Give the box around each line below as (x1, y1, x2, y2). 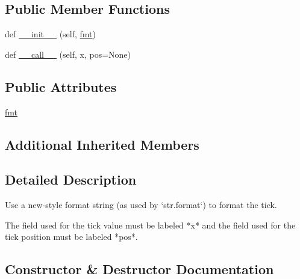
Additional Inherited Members (5, 135, 199, 153)
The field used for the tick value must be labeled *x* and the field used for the (5, 218, 296, 231)
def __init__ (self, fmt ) (5, 28, 96, 40)
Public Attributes (5, 77, 117, 96)
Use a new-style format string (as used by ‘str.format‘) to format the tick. (5, 198, 277, 211)
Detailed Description (5, 170, 137, 189)
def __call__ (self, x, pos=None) (5, 48, 131, 60)
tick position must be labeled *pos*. (5, 230, 138, 243)
